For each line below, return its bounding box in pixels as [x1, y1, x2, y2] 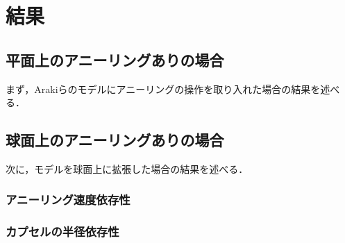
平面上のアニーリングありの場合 [6, 49, 224, 70]
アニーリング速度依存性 [6, 191, 131, 208]
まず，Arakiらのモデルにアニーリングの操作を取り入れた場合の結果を [6, 81, 321, 96]
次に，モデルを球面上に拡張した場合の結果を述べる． [6, 161, 249, 176]
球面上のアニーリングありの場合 [6, 129, 224, 151]
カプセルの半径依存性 [6, 223, 119, 240]
